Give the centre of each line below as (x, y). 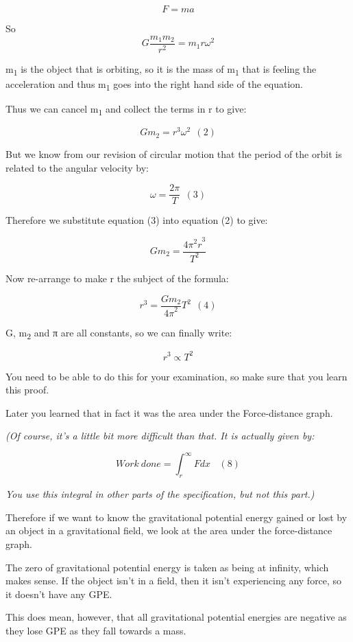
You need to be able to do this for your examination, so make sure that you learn (176, 376)
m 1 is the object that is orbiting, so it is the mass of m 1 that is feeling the (161, 69)
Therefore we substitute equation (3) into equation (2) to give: (137, 220)
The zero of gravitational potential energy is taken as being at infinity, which (167, 567)
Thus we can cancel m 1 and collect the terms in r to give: (126, 109)
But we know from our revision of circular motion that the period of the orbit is (174, 154)
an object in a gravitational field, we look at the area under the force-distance (169, 530)
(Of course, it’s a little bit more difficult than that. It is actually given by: (160, 436)
